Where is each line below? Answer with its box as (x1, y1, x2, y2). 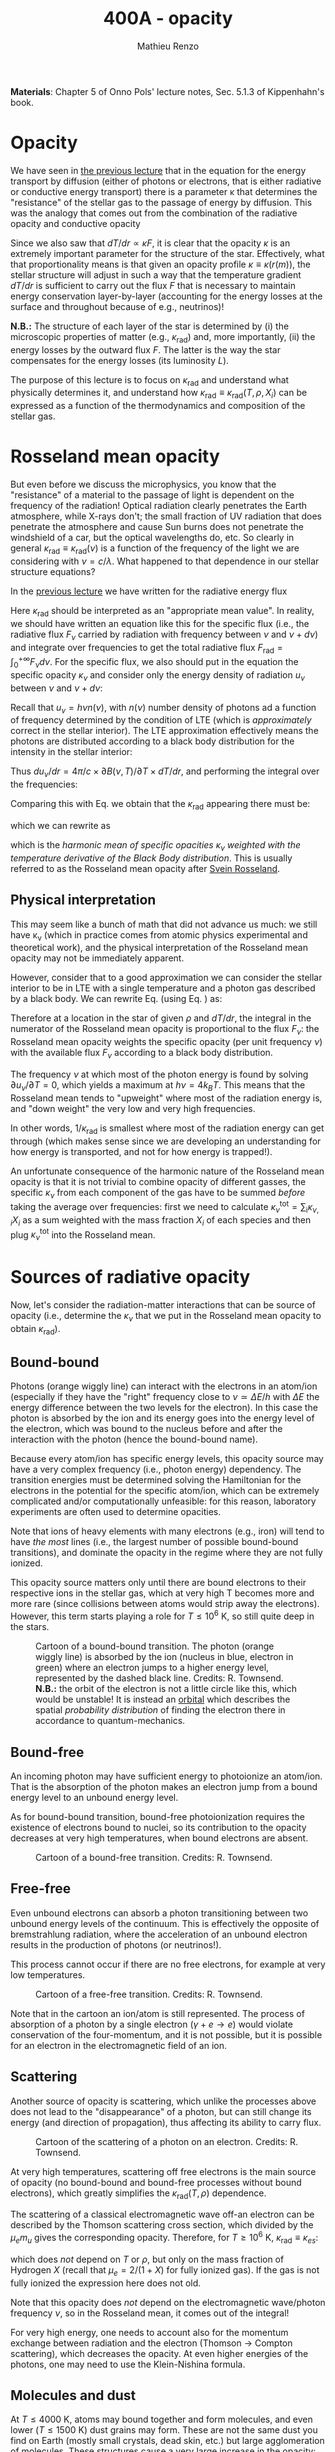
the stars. (10, 1621, 50, 1633)
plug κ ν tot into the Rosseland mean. (10, 1227, 156, 1243)
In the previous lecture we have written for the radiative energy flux (10, 585, 288, 597)
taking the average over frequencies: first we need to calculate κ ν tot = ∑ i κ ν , (10, 1199, 320, 1215)
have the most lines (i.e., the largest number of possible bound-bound (10, 1536, 299, 1548)
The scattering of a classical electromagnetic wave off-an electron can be (10, 2208, 315, 2221)
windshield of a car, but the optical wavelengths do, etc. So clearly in (10, 532, 295, 544)
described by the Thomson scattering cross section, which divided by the (10, 2219, 314, 2231)
